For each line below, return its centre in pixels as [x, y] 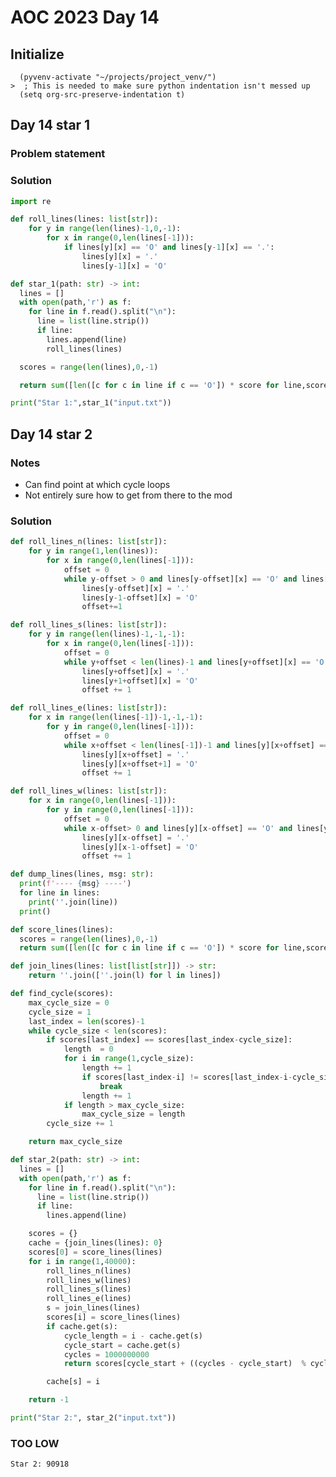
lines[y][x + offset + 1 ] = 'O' [140, 764]
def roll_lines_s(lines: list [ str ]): [89, 625]
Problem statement [58, 154]
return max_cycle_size [75, 1142]
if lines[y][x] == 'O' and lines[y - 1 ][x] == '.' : [169, 247]
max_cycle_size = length [133, 1114]
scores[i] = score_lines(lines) [114, 1317]
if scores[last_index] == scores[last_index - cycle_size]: [169, 1040]
